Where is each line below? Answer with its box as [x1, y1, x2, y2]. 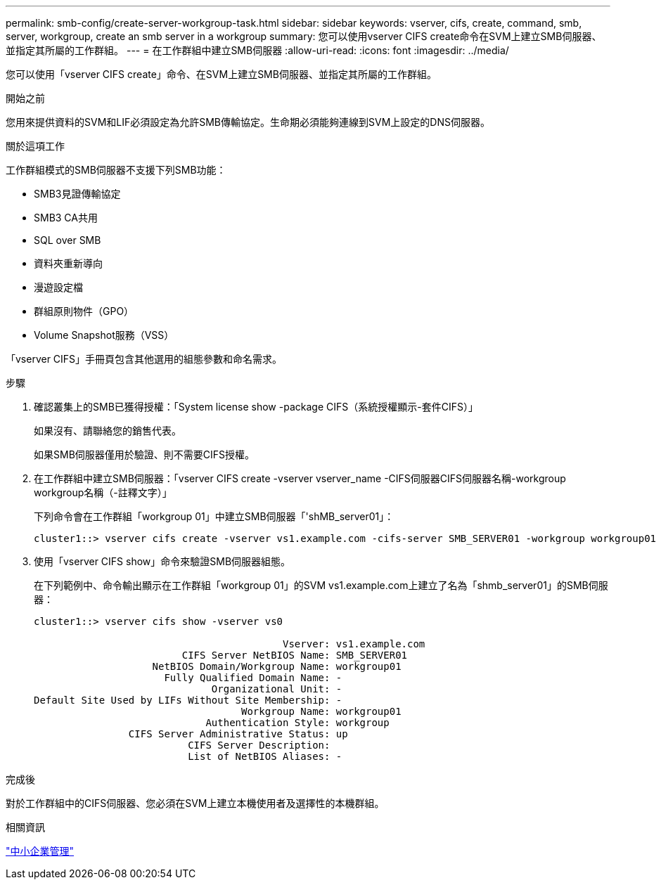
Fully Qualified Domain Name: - [164, 672, 342, 683]
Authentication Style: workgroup [205, 717, 390, 728]
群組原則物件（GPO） [34, 305, 134, 317]
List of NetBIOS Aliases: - [188, 751, 342, 762]
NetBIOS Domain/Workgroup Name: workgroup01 [152, 661, 402, 672]
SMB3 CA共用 [34, 212, 98, 224]
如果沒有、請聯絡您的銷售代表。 [34, 425, 181, 437]
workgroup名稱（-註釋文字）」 [34, 486, 172, 498]
